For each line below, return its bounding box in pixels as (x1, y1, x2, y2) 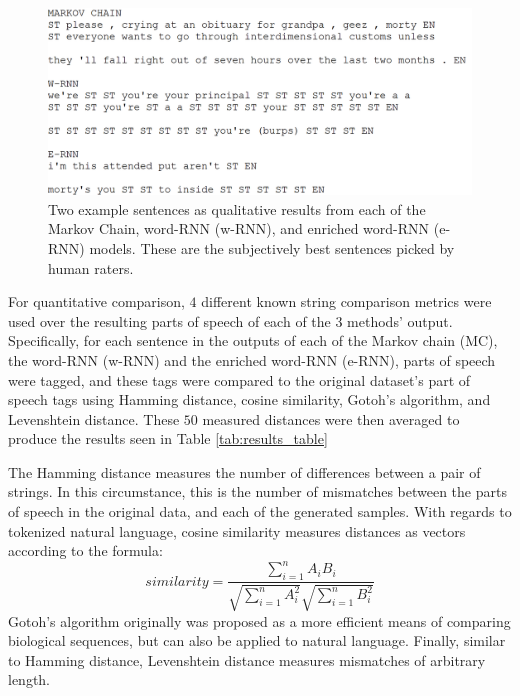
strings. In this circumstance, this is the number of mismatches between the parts (8, 481, 507, 502)
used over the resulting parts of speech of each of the (8, 310, 331, 331)
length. (8, 669, 51, 690)
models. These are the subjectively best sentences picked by (89, 237, 455, 258)
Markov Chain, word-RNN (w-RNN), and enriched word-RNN (48, 218, 430, 239)
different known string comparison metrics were (201, 291, 492, 312)
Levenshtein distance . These (8, 408, 180, 429)
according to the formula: (8, 540, 163, 561)
